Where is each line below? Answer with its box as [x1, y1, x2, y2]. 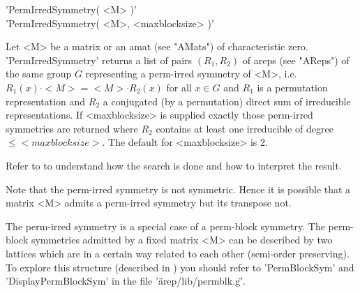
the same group [6, 66, 72, 81]
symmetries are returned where [6, 121, 138, 135]
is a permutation [257, 80, 328, 94]
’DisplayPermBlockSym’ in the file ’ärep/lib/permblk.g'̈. [6, 273, 246, 288]
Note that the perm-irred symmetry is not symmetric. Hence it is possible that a [6, 181, 351, 196]
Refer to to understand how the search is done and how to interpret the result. [6, 158, 342, 172]
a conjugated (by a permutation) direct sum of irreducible [103, 93, 351, 108]
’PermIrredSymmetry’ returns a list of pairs [6, 52, 193, 67]
